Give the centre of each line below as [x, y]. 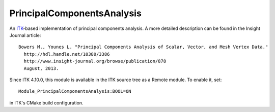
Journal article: [25, 35]
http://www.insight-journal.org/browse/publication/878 [95, 61]
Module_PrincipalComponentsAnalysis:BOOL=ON [75, 91]
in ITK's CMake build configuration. [46, 103]
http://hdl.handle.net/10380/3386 [67, 54]
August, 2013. [41, 68]
